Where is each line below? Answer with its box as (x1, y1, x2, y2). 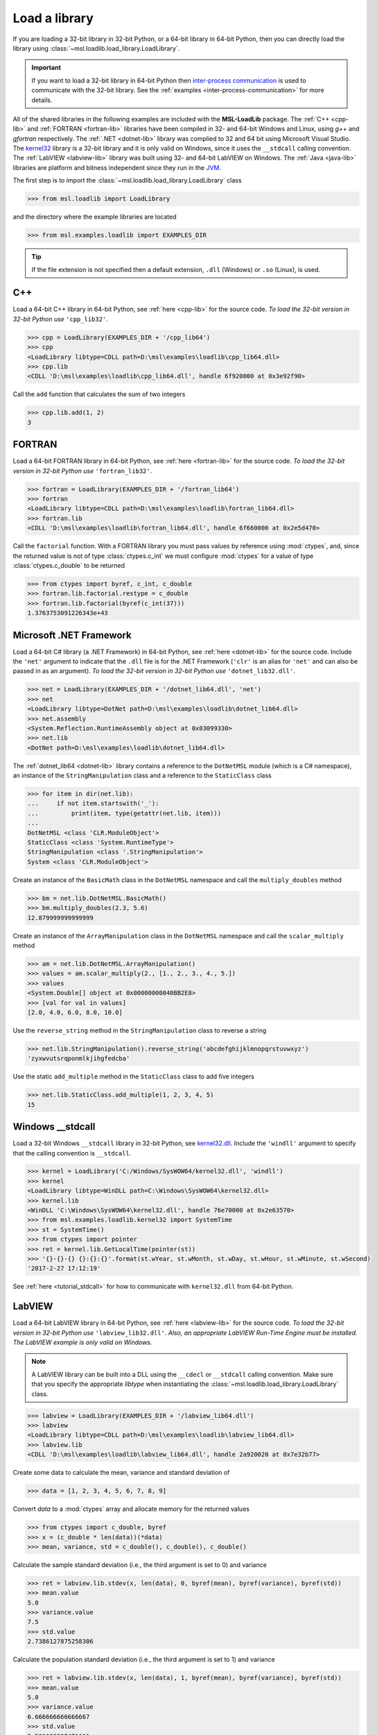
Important (31, 63, 62, 72)
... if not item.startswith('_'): (27, 799, 159, 808)
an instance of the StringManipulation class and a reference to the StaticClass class (12, 771, 272, 780)
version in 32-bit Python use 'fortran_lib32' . (12, 466, 152, 475)
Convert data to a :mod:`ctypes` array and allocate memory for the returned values (12, 1505, 249, 1513)
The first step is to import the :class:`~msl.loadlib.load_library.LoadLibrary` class (12, 176, 242, 185)
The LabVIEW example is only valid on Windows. (12, 1338, 152, 1346)
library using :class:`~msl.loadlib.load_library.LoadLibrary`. (12, 44, 180, 52)
